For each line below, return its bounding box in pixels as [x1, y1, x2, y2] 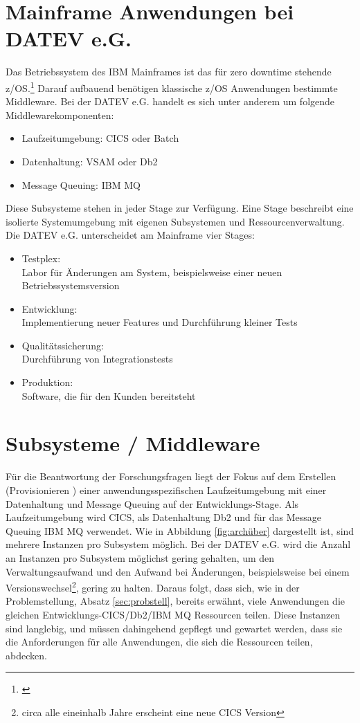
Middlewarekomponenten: [6, 107, 114, 122]
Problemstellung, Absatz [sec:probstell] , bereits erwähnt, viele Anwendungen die [6, 594, 345, 608]
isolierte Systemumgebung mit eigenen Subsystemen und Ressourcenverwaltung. [6, 214, 345, 228]
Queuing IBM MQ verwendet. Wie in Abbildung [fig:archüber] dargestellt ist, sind [6, 523, 354, 538]
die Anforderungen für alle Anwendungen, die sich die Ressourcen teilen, [6, 634, 313, 649]
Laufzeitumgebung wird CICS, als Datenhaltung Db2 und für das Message [6, 510, 322, 524]
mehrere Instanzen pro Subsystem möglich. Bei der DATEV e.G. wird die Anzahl [6, 537, 351, 551]
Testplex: [21, 250, 61, 265]
